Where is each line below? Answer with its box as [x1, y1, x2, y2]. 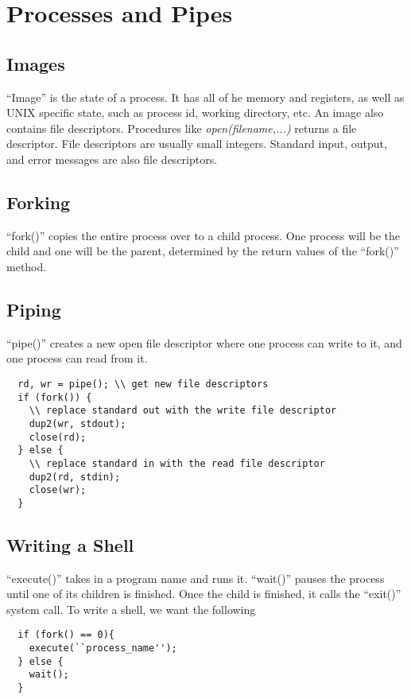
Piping [6, 297, 61, 321]
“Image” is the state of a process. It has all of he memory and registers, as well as [6, 88, 405, 105]
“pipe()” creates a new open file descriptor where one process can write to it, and [6, 334, 402, 351]
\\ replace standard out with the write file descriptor [29, 405, 337, 417]
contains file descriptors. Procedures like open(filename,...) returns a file [6, 119, 357, 136]
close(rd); [29, 431, 87, 443]
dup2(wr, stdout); [29, 417, 126, 429]
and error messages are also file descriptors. [6, 150, 218, 167]
